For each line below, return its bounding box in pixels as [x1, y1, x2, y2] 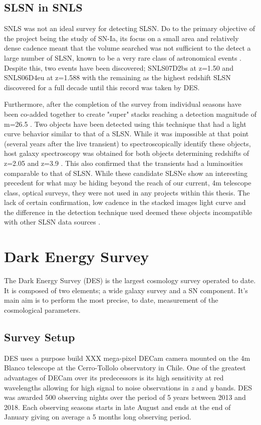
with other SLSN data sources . [4, 217, 101, 227]
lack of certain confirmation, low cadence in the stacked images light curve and [4, 197, 246, 207]
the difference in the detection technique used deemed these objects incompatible [4, 206, 252, 217]
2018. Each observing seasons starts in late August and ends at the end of [4, 401, 231, 412]
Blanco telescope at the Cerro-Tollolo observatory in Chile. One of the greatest [4, 362, 246, 373]
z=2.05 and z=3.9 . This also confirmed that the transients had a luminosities [4, 157, 243, 168]
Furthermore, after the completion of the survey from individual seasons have [4, 99, 241, 109]
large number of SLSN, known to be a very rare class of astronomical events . [4, 52, 241, 63]
